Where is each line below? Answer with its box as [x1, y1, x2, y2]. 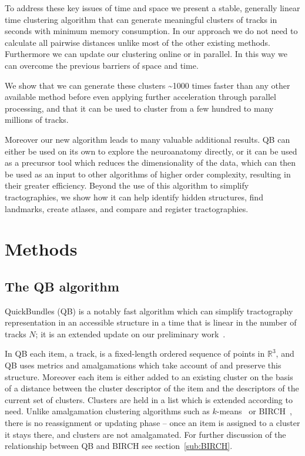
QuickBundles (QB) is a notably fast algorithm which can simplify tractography [5, 304, 293, 317]
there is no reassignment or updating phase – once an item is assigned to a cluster [5, 417, 300, 429]
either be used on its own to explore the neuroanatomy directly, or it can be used [5, 145, 297, 157]
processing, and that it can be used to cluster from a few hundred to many [5, 102, 274, 114]
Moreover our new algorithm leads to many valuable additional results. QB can [5, 133, 290, 145]
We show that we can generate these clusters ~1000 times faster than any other [5, 79, 290, 91]
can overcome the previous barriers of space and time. [5, 59, 199, 71]
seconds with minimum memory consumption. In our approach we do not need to [5, 25, 298, 37]
